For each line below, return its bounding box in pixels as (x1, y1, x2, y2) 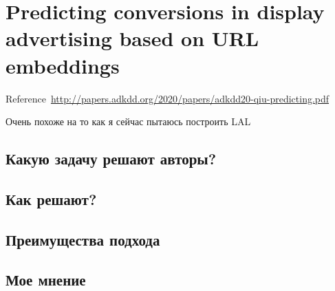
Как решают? (6, 188, 97, 209)
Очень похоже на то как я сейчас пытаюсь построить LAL (6, 114, 251, 129)
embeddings (6, 51, 120, 79)
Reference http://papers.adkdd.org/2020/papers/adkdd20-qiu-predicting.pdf (6, 91, 329, 105)
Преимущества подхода (6, 228, 160, 250)
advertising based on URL (6, 24, 259, 52)
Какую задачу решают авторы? (6, 148, 217, 169)
